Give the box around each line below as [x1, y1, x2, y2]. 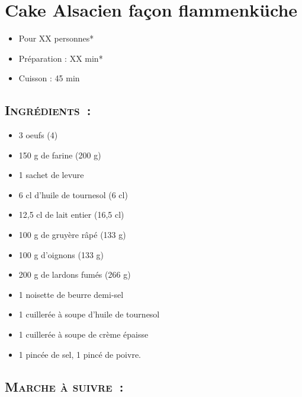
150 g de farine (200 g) [18, 148, 101, 161]
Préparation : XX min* [18, 52, 103, 64]
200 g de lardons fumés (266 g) [18, 268, 131, 281]
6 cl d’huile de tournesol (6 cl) [18, 188, 128, 201]
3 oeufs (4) [18, 129, 58, 141]
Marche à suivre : [5, 377, 124, 395]
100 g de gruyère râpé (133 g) [18, 228, 126, 241]
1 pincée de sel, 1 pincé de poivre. [18, 348, 142, 360]
